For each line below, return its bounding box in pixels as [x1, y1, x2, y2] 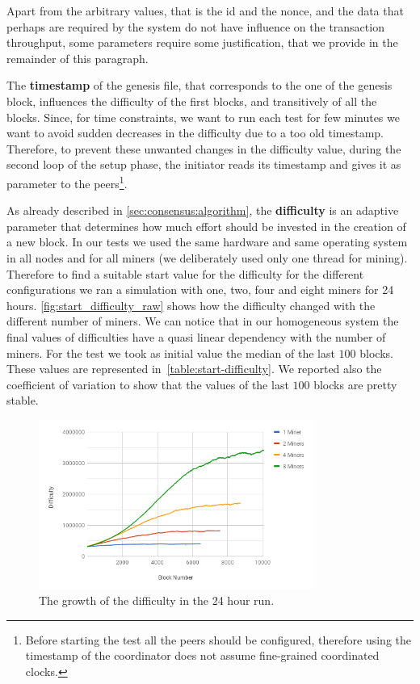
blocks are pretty [313, 376, 397, 392]
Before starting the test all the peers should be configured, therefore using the [25, 631, 411, 648]
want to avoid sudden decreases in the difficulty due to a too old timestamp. [6, 124, 384, 141]
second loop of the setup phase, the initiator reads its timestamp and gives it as [6, 156, 401, 173]
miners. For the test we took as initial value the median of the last [6, 344, 335, 361]
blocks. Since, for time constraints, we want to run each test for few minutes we [6, 108, 400, 125]
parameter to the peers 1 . [6, 172, 128, 191]
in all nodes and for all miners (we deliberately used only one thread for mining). [6, 249, 408, 266]
